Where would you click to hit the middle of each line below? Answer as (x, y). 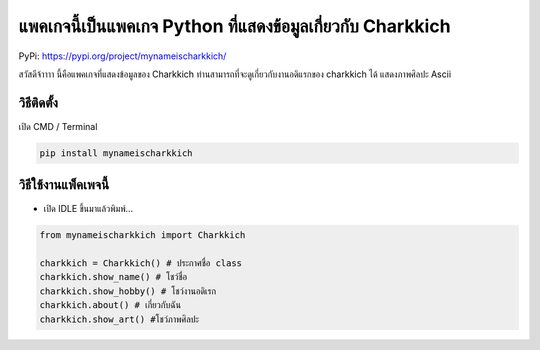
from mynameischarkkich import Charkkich (142, 235)
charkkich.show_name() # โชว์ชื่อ (113, 277)
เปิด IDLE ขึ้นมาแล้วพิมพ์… (88, 209)
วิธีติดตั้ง (38, 102)
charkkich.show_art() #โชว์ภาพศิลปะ (119, 319)
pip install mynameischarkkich (116, 153)
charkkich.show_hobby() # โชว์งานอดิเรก (128, 291)
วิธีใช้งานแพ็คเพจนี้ (64, 185)
